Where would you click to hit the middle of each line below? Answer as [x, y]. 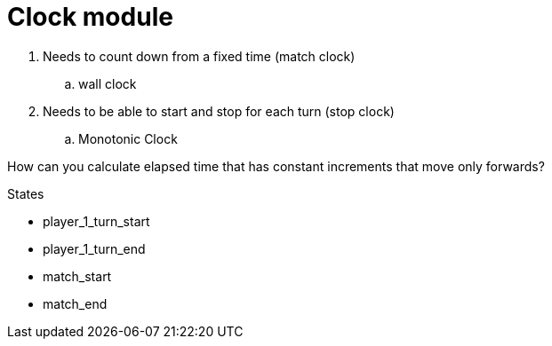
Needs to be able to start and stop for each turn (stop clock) [219, 111]
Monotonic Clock [128, 138]
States [26, 193]
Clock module [90, 17]
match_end [75, 303]
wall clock [108, 83]
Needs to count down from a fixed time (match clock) [199, 56]
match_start [77, 276]
